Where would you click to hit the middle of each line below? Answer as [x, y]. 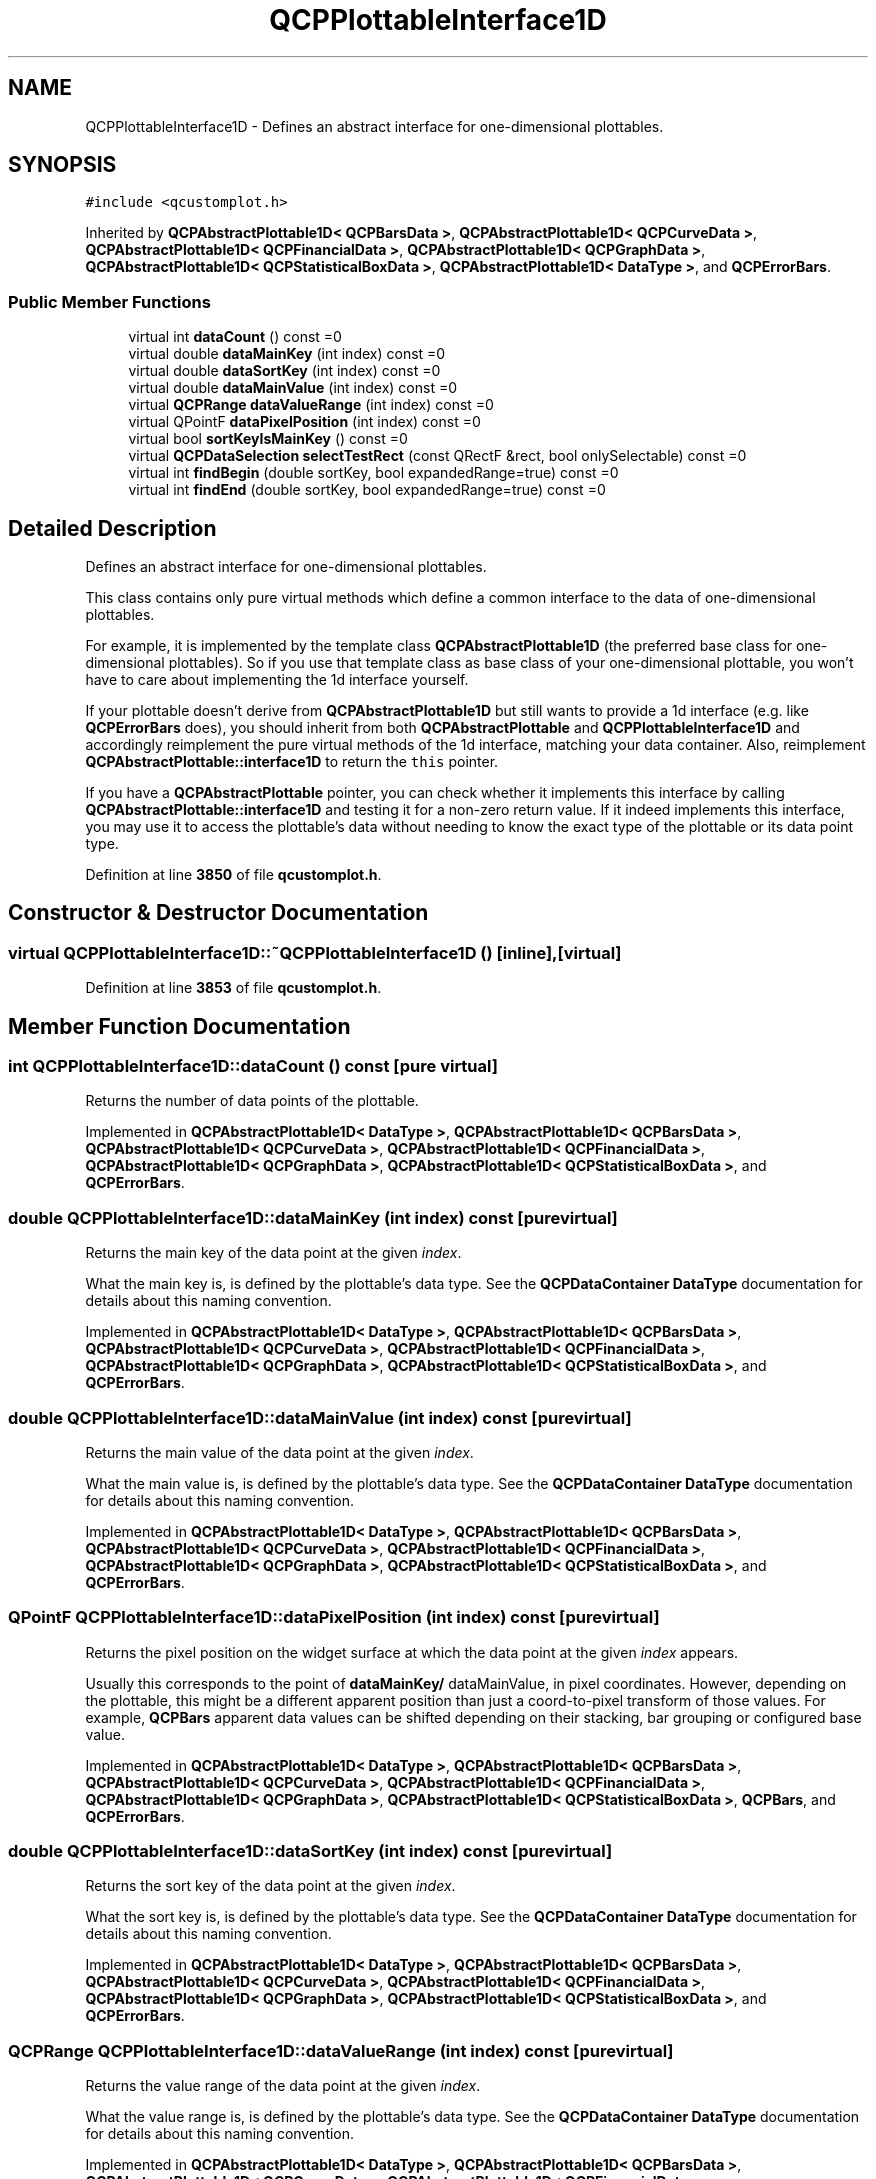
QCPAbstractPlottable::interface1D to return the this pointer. [292, 762]
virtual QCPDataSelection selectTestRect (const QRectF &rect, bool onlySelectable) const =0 [437, 456]
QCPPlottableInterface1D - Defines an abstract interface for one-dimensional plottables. [374, 126]
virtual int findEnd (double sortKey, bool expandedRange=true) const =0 [367, 490]
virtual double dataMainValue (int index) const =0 [293, 388]
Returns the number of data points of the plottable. [252, 1101]
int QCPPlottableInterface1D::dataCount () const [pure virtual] [253, 1066]
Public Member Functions [109, 301]
